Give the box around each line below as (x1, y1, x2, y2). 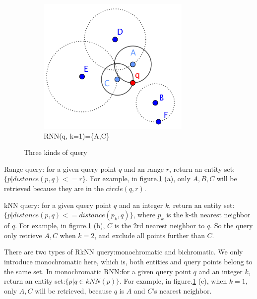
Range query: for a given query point (4, 163, 117, 174)
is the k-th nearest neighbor (166, 209, 251, 220)
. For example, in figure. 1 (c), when (120, 276, 227, 286)
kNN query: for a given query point (4, 199, 112, 210)
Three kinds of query (24, 147, 87, 157)
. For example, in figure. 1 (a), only (85, 173, 191, 184)
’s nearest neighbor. (152, 285, 212, 296)
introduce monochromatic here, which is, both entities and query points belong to (4, 256, 253, 266)
